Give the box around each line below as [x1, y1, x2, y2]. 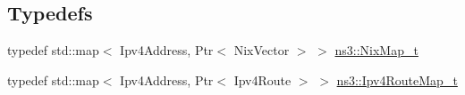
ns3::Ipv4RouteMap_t [336, 70, 458, 89]
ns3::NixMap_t [334, 41, 418, 59]
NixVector [233, 41, 290, 59]
